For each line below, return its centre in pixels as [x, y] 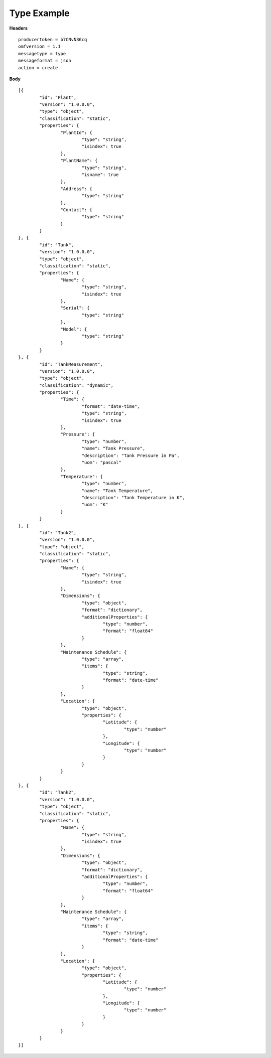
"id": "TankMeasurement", [71, 364]
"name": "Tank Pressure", [113, 448]
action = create [38, 67]
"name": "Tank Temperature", [117, 491]
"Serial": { [75, 308]
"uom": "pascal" [101, 462]
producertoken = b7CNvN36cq [53, 39]
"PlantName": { [79, 161]
